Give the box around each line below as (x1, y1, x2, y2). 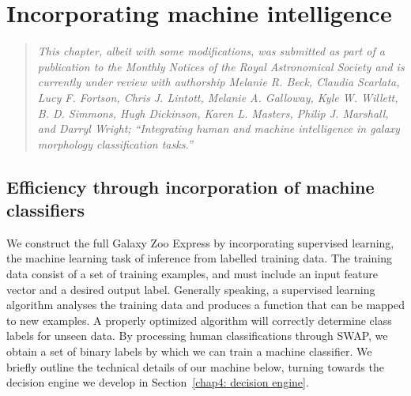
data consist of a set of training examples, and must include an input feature (6, 266, 378, 282)
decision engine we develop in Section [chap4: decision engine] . (6, 374, 309, 390)
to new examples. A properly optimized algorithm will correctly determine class (6, 311, 392, 328)
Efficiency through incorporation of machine (6, 174, 375, 198)
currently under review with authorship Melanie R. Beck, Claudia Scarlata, (37, 74, 400, 90)
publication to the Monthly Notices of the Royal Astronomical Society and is (37, 58, 405, 74)
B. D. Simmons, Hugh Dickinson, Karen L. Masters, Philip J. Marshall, (37, 104, 389, 121)
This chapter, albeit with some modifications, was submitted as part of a (37, 43, 385, 59)
